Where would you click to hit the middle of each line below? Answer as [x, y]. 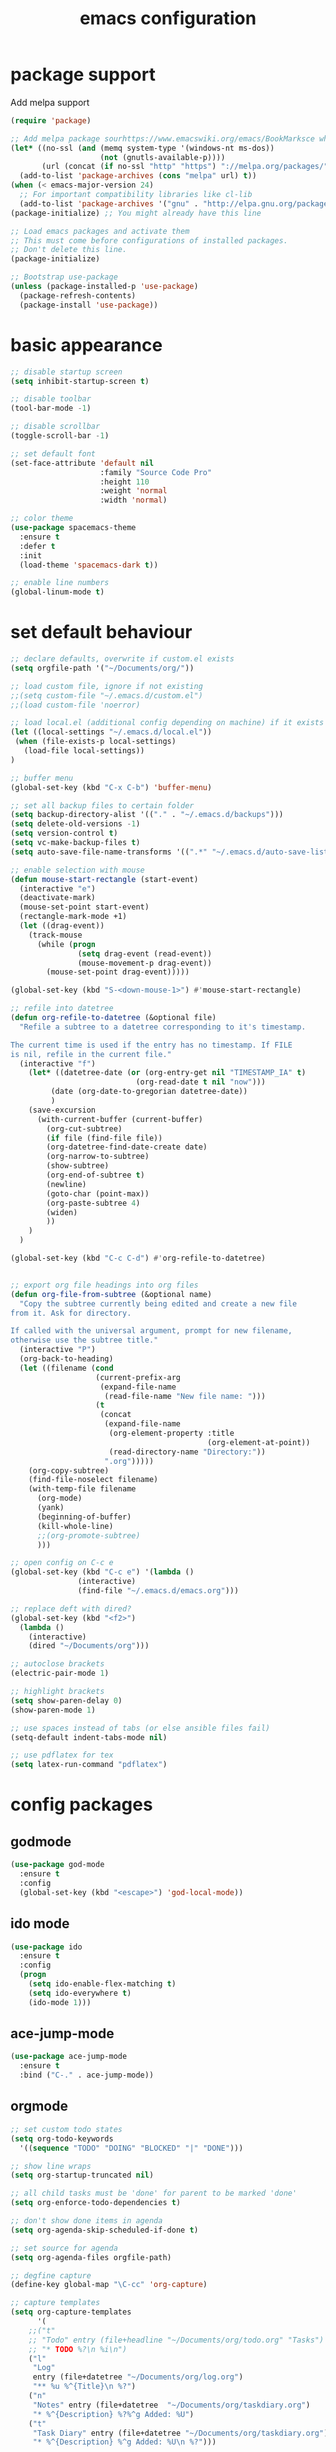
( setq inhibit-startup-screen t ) [80, 381]
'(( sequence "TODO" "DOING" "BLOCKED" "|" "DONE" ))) [131, 2148]
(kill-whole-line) [75, 1526]
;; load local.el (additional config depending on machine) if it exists [167, 723]
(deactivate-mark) [58, 898]
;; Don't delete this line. [69, 250]
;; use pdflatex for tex [62, 1755]
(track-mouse [55, 935]
